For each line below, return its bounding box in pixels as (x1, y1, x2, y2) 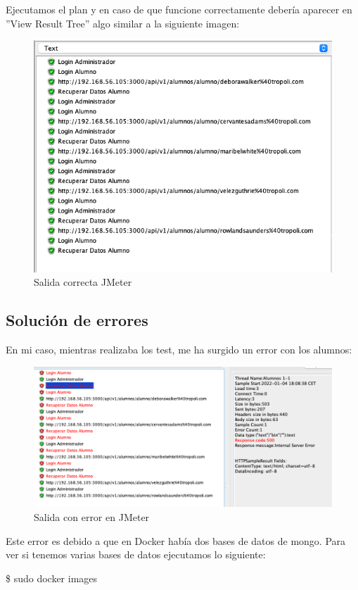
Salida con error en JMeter (34, 509, 150, 524)
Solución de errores (6, 309, 148, 331)
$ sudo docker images (6, 570, 98, 585)
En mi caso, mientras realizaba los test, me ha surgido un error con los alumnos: (6, 342, 352, 357)
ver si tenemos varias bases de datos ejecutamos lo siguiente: (6, 547, 266, 562)
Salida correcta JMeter (34, 275, 132, 289)
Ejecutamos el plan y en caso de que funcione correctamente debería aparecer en (6, 2, 352, 16)
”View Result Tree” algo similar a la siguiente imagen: (6, 15, 240, 30)
